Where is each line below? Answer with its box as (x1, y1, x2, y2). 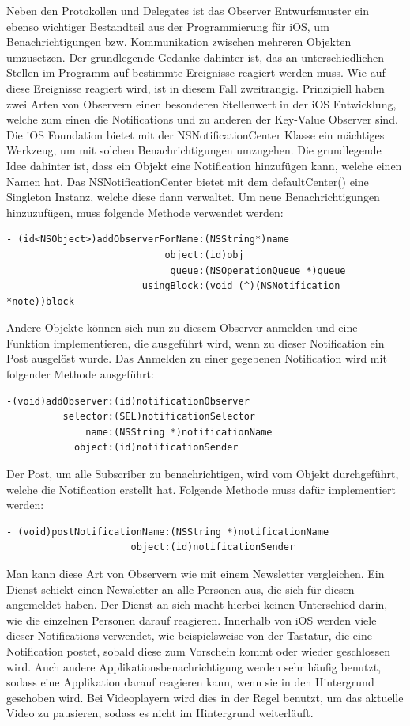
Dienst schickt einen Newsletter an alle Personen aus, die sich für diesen (6, 580, 355, 597)
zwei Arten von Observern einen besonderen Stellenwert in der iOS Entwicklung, (6, 95, 397, 112)
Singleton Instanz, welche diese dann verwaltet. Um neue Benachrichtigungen (6, 188, 380, 205)
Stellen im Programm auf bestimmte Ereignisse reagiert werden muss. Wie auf (6, 64, 386, 81)
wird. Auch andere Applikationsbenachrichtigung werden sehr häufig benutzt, (6, 658, 382, 675)
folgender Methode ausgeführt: (6, 366, 154, 382)
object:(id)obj (164, 249, 244, 260)
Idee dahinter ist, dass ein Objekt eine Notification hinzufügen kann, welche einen (6, 157, 402, 173)
